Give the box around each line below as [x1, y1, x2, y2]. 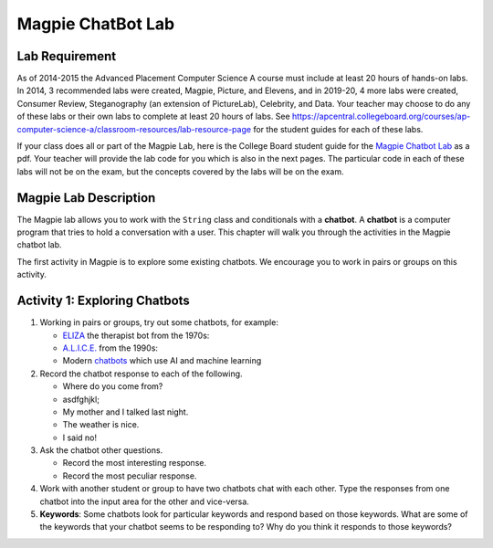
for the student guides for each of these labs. [252, 123, 424, 134]
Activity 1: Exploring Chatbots [16, 293, 191, 309]
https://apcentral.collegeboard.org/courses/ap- [292, 111, 471, 122]
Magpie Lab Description [16, 190, 156, 205]
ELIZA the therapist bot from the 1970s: [62, 330, 210, 341]
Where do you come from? [62, 381, 163, 392]
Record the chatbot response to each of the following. [39, 368, 243, 379]
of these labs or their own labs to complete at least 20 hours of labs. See [16, 111, 291, 122]
